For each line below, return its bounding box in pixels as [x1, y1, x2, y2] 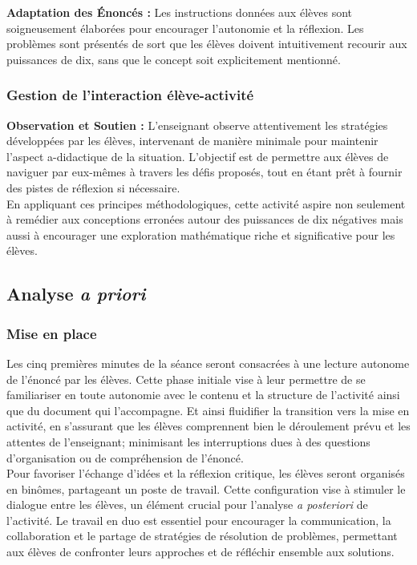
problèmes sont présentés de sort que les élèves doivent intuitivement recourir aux [6, 35, 407, 52]
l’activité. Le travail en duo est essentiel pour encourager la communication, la [6, 511, 391, 528]
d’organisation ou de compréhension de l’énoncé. [6, 449, 244, 466]
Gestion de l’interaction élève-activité [6, 85, 254, 105]
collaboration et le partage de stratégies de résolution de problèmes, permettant [6, 527, 398, 544]
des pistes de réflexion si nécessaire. [6, 179, 180, 196]
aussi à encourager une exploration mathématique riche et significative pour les [6, 226, 395, 243]
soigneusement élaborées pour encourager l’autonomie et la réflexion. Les [6, 19, 364, 36]
